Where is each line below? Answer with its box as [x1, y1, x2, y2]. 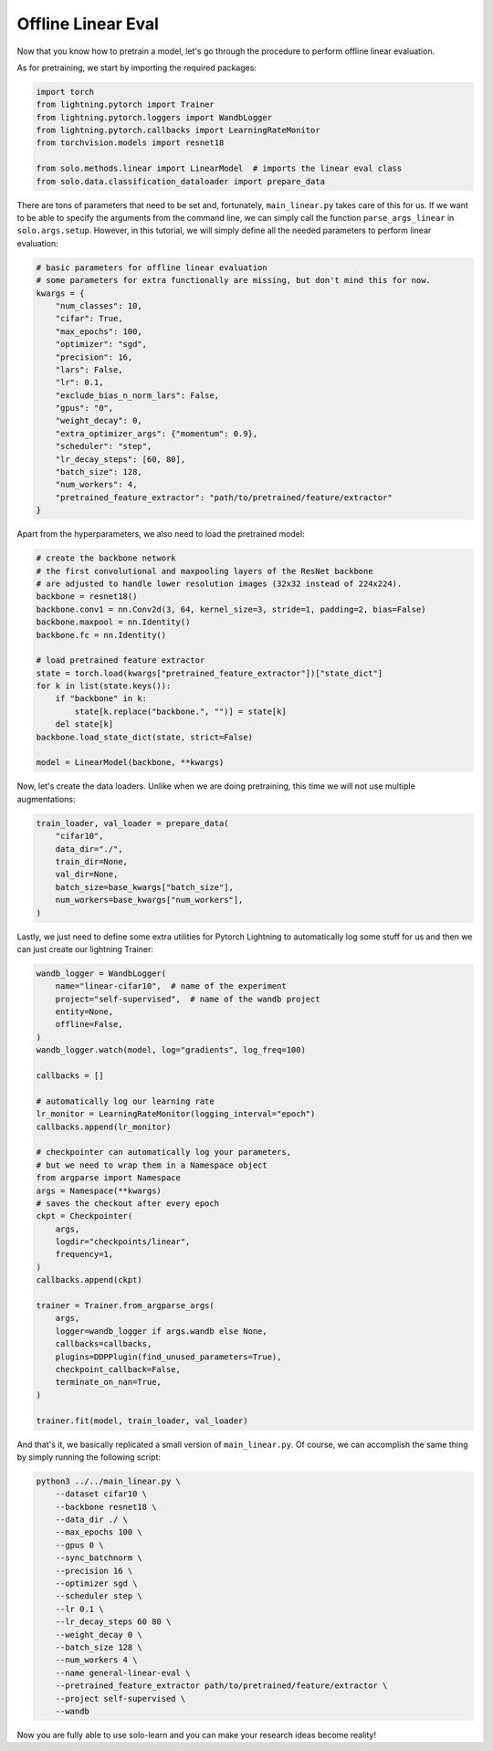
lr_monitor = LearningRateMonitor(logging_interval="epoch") [36, 1109, 316, 1119]
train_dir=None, [55, 856, 128, 866]
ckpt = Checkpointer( [36, 1211, 133, 1222]
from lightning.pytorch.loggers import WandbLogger [36, 112, 273, 122]
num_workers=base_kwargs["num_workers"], [55, 895, 244, 906]
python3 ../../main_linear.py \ [36, 1475, 182, 1486]
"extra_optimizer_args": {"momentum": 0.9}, [55, 428, 258, 438]
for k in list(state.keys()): [36, 681, 172, 691]
